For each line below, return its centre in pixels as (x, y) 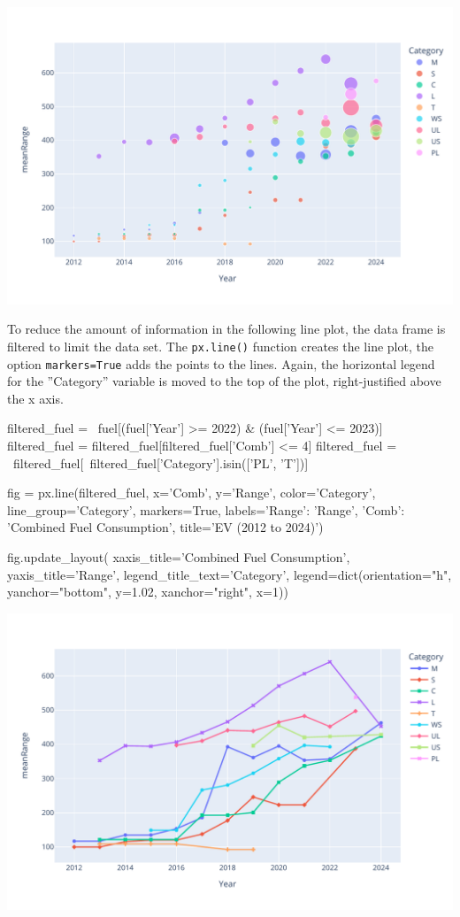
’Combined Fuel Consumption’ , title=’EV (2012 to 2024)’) (165, 527)
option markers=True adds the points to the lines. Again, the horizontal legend (221, 363)
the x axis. (35, 398)
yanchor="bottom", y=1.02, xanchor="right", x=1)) (148, 592)
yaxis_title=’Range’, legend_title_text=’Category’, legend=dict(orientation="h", (230, 574)
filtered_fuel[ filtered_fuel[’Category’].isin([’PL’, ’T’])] (161, 462)
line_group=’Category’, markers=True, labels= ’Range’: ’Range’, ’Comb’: (206, 509)
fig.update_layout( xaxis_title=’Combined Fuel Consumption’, (179, 556)
